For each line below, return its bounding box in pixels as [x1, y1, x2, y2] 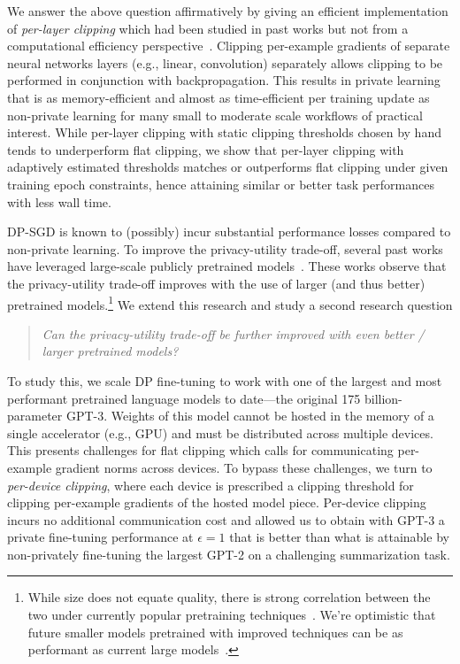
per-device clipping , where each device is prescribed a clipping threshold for [7, 475, 414, 494]
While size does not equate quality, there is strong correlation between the [27, 588, 431, 606]
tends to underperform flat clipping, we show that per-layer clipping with [7, 140, 404, 158]
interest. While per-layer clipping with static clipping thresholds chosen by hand [7, 123, 441, 142]
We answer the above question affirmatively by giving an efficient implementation [7, 2, 448, 19]
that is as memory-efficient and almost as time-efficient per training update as [7, 88, 430, 106]
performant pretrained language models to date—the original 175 [7, 389, 361, 407]
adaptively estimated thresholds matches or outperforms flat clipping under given [7, 158, 448, 176]
